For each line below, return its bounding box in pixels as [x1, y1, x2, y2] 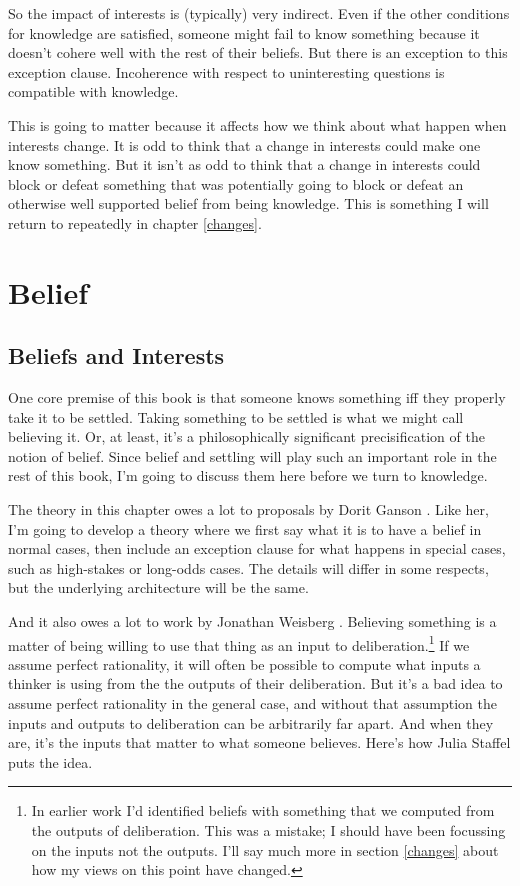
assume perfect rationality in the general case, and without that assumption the [8, 693, 497, 714]
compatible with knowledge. [8, 81, 179, 102]
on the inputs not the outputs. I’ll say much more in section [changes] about [31, 839, 499, 860]
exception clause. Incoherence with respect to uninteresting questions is [8, 61, 445, 82]
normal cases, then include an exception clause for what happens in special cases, [8, 538, 506, 559]
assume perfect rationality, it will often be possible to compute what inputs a [8, 653, 481, 674]
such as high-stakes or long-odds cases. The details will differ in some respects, [8, 557, 489, 578]
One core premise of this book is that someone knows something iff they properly [8, 387, 506, 408]
